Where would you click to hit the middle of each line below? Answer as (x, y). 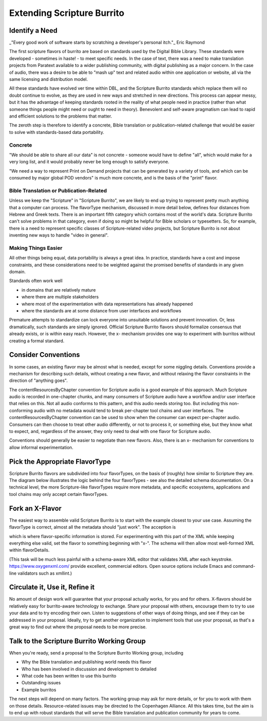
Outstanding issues (41, 683)
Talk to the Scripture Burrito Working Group (77, 641)
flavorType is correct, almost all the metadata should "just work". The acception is (92, 527)
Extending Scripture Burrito (67, 13)
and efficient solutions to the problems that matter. (61, 116)
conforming (21, 410)
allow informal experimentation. (41, 447)
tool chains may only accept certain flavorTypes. (59, 494)
